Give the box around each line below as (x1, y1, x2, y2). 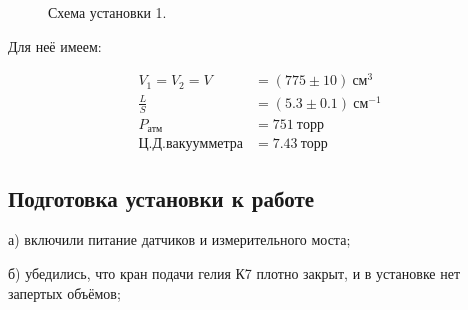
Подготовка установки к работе (8, 182, 315, 213)
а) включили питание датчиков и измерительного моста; (8, 229, 351, 250)
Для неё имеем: (8, 35, 102, 56)
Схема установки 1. (48, 2, 167, 22)
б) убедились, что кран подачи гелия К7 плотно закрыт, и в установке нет (8, 262, 461, 283)
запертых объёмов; (8, 282, 121, 303)
